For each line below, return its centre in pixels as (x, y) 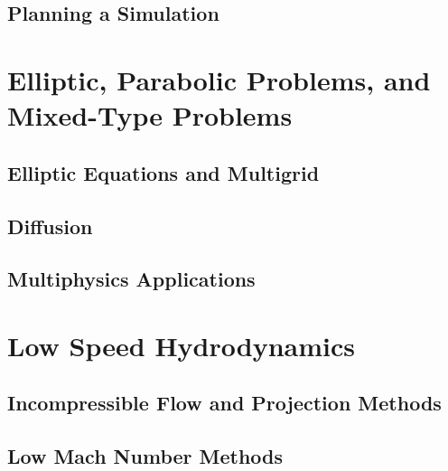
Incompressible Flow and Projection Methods (224, 403)
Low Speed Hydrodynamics (181, 345)
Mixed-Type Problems (150, 115)
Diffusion (50, 226)
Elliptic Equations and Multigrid (163, 172)
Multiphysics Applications (131, 279)
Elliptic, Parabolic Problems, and (219, 79)
